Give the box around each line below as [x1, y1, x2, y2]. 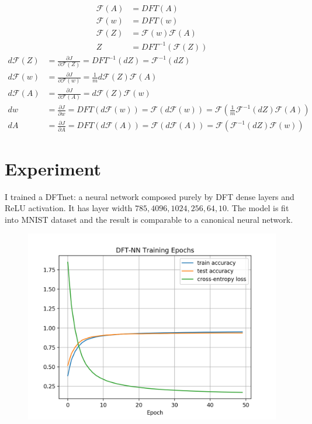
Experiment [5, 156, 102, 180]
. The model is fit [227, 202, 289, 214]
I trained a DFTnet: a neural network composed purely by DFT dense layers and [5, 190, 294, 202]
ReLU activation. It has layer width [5, 202, 133, 214]
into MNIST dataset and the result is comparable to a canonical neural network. [5, 213, 293, 225]
